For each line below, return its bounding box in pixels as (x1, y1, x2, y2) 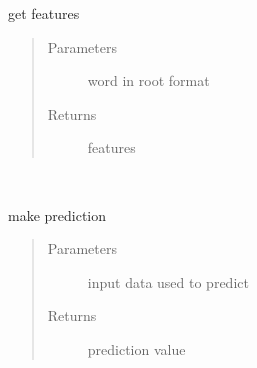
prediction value (87, 338, 186, 359)
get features (8, 3, 80, 23)
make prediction (8, 204, 107, 225)
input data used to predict (87, 271, 249, 292)
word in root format (87, 70, 210, 91)
